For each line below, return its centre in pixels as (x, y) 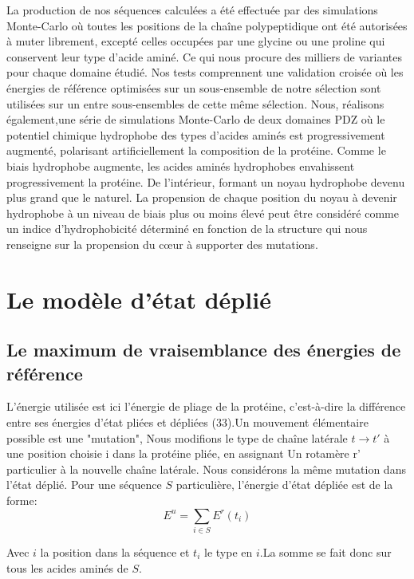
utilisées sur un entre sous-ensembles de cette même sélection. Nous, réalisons (195, 103)
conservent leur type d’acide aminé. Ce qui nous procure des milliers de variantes (205, 56)
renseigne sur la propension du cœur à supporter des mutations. (162, 244)
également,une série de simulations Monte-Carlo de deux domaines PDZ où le (196, 119)
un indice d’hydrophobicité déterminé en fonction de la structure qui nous (187, 228)
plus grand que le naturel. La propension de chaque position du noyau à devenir (202, 197)
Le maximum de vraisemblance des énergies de (204, 350)
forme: (22, 500)
